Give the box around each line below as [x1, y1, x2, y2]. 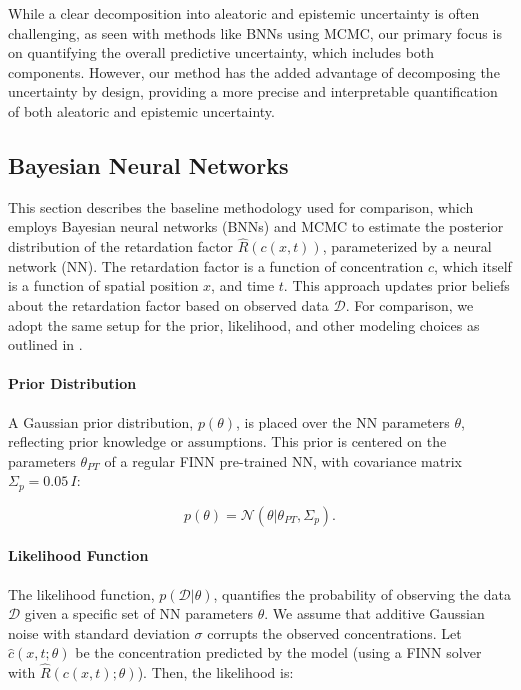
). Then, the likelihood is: [137, 662, 294, 683]
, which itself [433, 255, 512, 276]
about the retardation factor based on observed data [8, 294, 329, 315]
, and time [211, 275, 275, 296]
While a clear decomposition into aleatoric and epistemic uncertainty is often [8, 3, 480, 23]
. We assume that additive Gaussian [264, 603, 485, 624]
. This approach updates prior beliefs [283, 275, 510, 296]
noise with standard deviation [8, 622, 190, 643]
